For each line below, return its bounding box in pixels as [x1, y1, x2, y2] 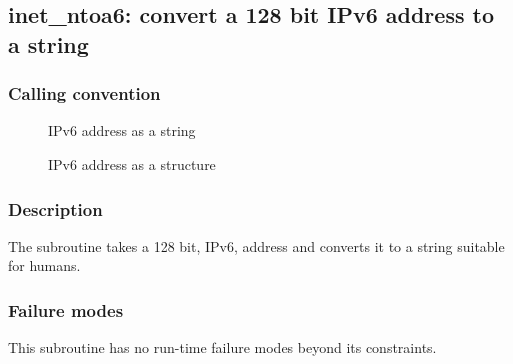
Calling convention [8, 81, 161, 106]
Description [8, 196, 103, 221]
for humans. [8, 255, 81, 276]
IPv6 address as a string [48, 120, 196, 141]
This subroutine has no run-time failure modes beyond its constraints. [8, 337, 437, 358]
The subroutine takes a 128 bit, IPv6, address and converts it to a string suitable [8, 235, 505, 256]
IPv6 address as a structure [48, 153, 216, 174]
